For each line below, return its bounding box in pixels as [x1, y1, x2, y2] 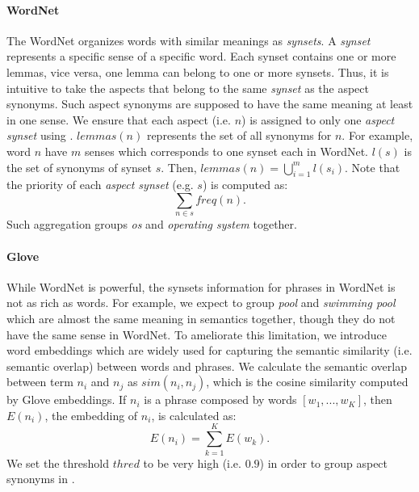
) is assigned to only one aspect [241, 111, 395, 128]
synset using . [6, 127, 73, 144]
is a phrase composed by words [144, 391, 297, 408]
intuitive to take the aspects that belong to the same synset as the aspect [6, 79, 369, 96]
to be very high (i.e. [143, 454, 241, 471]
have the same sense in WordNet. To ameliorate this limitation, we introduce [6, 326, 387, 343]
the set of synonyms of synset [6, 158, 153, 175]
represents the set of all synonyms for [146, 127, 332, 144]
